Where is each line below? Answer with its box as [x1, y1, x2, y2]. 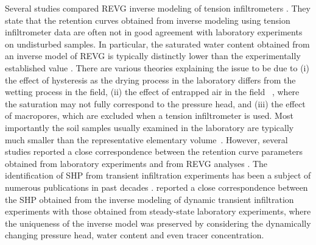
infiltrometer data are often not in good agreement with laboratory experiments [5, 26, 303, 38]
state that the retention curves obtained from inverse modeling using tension [5, 13, 290, 26]
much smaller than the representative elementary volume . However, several [5, 133, 288, 146]
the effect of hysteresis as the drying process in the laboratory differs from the [5, 73, 296, 86]
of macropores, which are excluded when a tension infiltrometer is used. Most [5, 109, 293, 122]
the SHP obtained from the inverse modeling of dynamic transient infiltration [5, 193, 294, 205]
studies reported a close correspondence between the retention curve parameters [5, 145, 303, 158]
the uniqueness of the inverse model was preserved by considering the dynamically [5, 216, 311, 229]
